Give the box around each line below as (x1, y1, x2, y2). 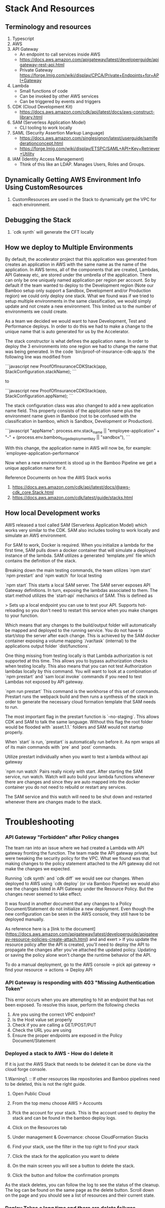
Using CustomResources (5, 183, 83, 192)
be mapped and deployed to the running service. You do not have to (5, 627, 143, 633)
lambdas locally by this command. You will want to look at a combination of (5, 668, 157, 674)
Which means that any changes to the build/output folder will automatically (5, 622, 157, 628)
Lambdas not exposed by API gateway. (5, 679, 84, 685)
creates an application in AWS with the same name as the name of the (5, 262, 147, 268)
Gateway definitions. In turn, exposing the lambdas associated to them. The (5, 587, 158, 593)
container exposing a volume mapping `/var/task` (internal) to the (5, 638, 137, 644)
